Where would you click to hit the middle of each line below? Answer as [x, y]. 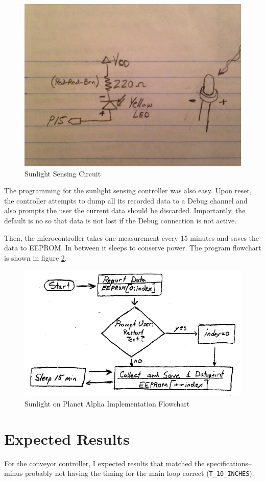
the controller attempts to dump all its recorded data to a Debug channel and [126, 200]
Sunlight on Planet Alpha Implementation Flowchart [107, 404]
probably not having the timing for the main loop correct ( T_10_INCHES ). [139, 473]
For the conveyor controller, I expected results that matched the [104, 463]
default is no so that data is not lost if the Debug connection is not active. [121, 220]
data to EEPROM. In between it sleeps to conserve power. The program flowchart [133, 248]
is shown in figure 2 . [35, 257]
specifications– [229, 463]
